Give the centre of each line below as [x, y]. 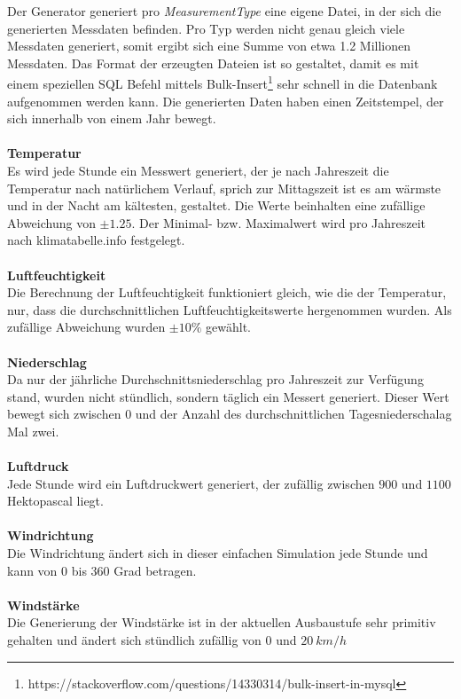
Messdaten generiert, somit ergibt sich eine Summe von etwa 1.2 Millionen [209, 46]
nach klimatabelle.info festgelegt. [96, 240]
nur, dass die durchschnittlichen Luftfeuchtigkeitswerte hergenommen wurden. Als [230, 309]
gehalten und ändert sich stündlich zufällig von [134, 640]
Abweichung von [51, 222]
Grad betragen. [155, 570]
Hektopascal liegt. [55, 501]
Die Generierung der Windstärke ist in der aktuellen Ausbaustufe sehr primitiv [222, 622]
